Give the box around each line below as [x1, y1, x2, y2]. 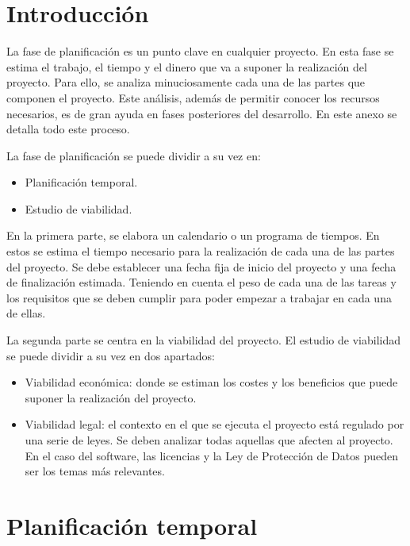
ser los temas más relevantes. [25, 463, 165, 479]
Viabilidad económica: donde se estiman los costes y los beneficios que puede [25, 374, 398, 390]
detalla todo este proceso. [6, 121, 130, 137]
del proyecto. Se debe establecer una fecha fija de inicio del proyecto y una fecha [6, 258, 397, 275]
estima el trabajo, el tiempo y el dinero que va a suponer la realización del [6, 58, 367, 75]
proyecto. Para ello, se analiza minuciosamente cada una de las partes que [6, 74, 366, 90]
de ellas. [6, 305, 46, 321]
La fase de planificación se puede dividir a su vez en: [6, 147, 261, 163]
